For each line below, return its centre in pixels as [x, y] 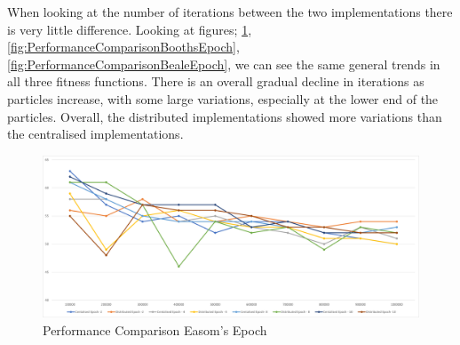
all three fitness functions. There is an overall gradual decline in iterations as [216, 81]
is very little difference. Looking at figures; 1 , [130, 29]
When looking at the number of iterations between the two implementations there [230, 12]
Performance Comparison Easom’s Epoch [155, 329]
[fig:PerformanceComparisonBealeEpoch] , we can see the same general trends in [224, 64]
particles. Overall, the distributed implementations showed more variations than [225, 116]
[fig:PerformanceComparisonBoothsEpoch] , [123, 47]
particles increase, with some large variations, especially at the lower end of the [223, 98]
